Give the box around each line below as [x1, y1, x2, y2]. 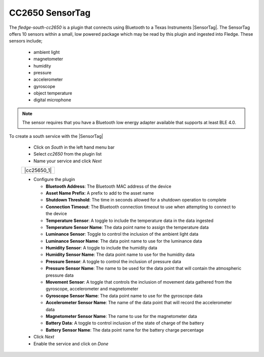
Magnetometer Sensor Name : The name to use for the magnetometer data [45, 313, 198, 319]
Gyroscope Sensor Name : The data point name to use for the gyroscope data [45, 292, 203, 298]
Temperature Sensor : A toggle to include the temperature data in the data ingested [45, 218, 214, 223]
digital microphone [33, 97, 71, 103]
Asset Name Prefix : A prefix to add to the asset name [45, 190, 154, 196]
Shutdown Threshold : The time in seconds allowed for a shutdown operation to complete [45, 197, 227, 203]
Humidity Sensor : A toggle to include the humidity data [45, 245, 157, 251]
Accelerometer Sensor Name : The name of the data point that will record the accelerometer [45, 300, 232, 306]
